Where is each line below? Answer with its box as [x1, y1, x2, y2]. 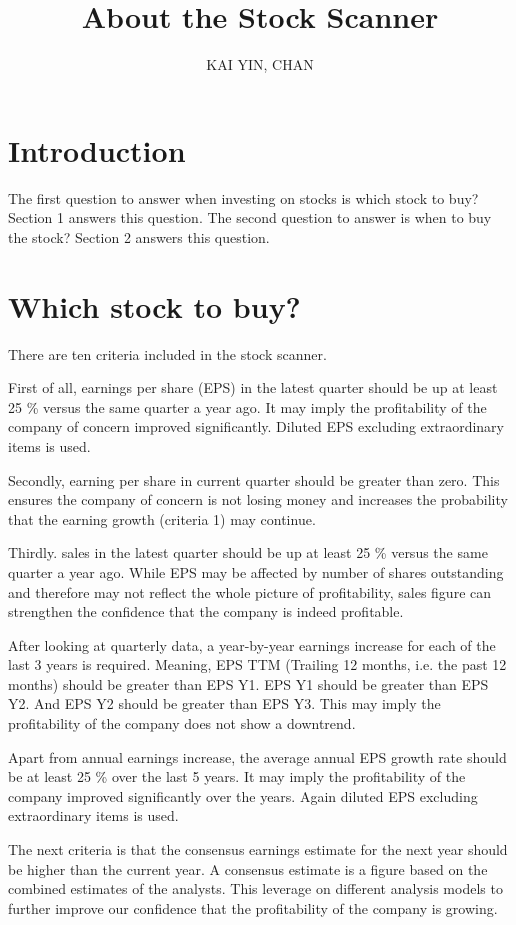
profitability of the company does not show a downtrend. [8, 713, 356, 734]
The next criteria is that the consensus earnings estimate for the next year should [8, 839, 508, 860]
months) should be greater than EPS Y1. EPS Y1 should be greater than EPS [8, 673, 489, 694]
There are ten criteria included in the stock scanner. [8, 343, 327, 364]
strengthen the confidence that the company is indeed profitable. [8, 601, 404, 622]
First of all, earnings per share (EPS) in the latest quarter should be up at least [8, 377, 498, 398]
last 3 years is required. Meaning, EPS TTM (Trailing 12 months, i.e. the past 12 [8, 654, 507, 675]
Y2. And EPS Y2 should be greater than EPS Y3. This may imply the [8, 693, 441, 714]
